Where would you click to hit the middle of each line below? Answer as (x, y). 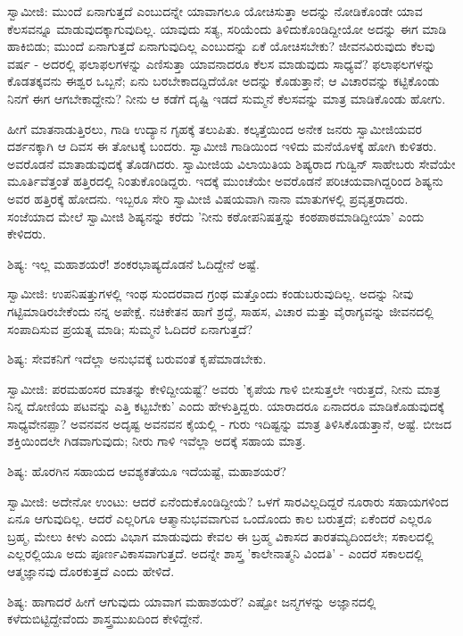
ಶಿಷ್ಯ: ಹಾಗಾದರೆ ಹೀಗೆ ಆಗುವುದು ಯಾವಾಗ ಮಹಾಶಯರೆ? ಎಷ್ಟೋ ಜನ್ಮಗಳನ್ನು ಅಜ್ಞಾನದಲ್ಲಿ (192, 601)
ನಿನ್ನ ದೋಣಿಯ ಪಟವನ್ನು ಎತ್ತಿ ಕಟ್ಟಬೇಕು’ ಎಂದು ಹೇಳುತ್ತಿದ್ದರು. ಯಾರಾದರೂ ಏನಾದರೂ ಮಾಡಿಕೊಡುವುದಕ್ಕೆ (226, 406)
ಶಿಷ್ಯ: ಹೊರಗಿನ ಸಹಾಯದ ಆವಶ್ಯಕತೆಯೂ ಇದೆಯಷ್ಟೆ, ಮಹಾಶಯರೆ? (147, 471)
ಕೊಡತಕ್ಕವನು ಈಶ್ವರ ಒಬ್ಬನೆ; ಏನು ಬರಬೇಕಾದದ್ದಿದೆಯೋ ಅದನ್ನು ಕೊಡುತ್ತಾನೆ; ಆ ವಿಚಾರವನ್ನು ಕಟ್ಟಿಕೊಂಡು (223, 81)
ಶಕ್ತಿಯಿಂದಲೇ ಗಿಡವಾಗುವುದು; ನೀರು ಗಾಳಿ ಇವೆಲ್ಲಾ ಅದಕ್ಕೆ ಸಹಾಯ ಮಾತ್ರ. (157, 441)
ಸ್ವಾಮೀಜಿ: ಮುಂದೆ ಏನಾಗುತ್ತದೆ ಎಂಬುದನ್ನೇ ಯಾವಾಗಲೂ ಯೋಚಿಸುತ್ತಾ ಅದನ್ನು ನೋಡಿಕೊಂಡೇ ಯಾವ (215, 11)
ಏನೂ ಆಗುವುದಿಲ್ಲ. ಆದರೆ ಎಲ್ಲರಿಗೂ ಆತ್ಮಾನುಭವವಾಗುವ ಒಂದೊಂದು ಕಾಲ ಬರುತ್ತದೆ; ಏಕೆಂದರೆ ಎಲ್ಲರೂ (219, 519)
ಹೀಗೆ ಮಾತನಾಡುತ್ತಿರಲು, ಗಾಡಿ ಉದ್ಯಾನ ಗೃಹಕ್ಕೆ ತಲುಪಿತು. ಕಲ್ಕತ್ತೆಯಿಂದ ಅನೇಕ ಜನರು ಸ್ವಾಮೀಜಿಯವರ (215, 128)
